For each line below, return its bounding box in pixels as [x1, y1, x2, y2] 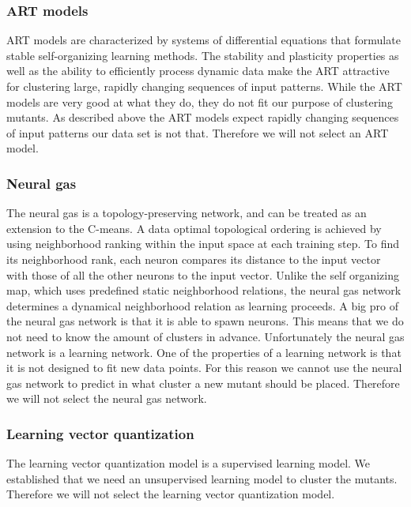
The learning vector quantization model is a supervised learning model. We [6, 455, 371, 471]
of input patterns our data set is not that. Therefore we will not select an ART [6, 124, 389, 141]
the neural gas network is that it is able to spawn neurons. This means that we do [6, 313, 404, 329]
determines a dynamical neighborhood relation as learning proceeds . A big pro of [6, 297, 398, 314]
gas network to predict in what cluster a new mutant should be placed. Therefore [6, 374, 400, 391]
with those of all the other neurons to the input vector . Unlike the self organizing [6, 266, 400, 283]
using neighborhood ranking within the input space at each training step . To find [6, 235, 400, 252]
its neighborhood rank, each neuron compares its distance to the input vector [6, 250, 381, 267]
